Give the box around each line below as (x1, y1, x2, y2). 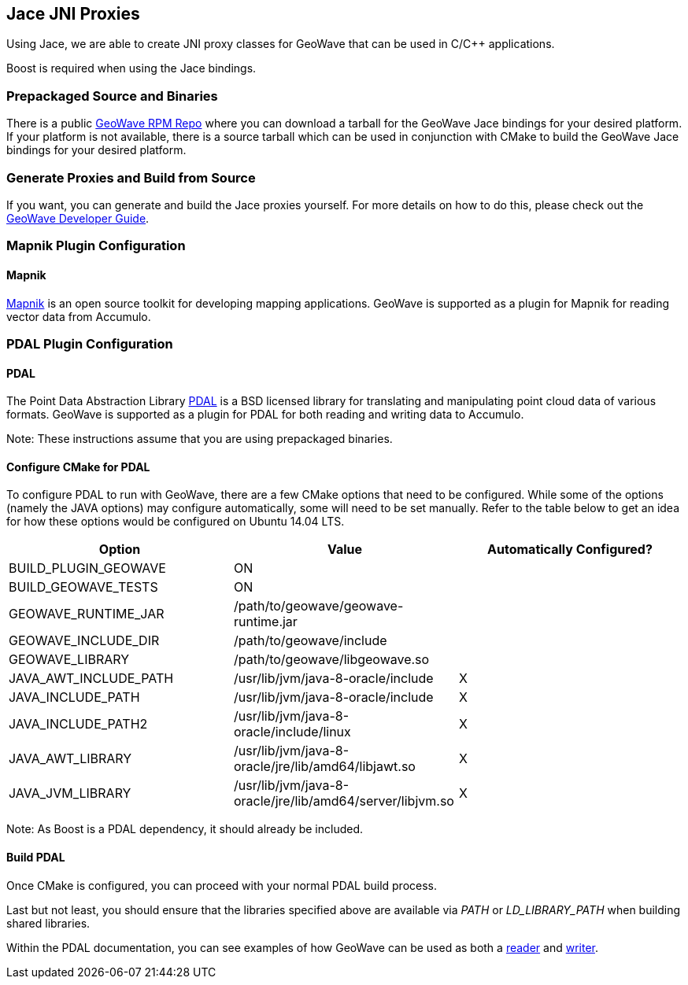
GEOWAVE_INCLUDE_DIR (9, 633, 160, 649)
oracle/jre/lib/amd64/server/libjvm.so (233, 793, 454, 810)
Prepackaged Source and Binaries (6, 87, 218, 104)
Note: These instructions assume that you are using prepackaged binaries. (6, 432, 393, 446)
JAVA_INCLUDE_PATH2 (9, 716, 148, 732)
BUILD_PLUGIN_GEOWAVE (9, 560, 166, 577)
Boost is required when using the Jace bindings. (6, 61, 257, 76)
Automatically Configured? (487, 541, 653, 558)
